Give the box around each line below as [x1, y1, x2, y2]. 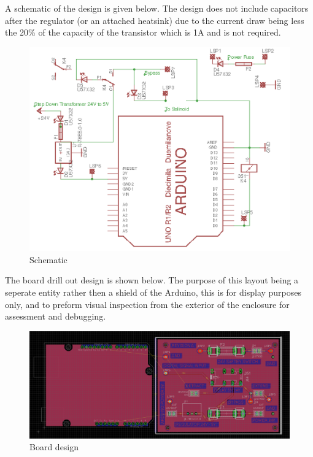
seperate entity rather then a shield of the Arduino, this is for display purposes [5, 286, 302, 299]
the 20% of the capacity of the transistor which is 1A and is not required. [5, 26, 281, 39]
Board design [29, 440, 79, 453]
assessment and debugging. [5, 310, 106, 323]
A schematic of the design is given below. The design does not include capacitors [5, 2, 309, 14]
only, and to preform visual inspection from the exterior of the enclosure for [5, 298, 290, 310]
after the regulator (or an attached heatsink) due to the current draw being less [5, 13, 304, 26]
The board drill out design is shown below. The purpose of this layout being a [5, 274, 299, 286]
